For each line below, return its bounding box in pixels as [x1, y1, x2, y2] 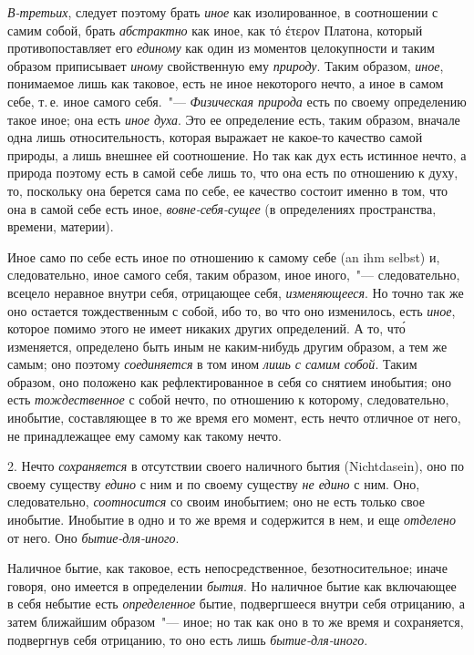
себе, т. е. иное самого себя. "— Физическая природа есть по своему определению [7, 91, 467, 110]
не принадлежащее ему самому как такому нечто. [7, 425, 282, 445]
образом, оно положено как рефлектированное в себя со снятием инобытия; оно [7, 372, 452, 391]
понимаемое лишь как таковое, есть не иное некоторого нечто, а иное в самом [7, 74, 444, 93]
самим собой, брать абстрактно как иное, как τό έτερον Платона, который [7, 20, 423, 39]
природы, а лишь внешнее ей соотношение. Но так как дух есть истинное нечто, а [7, 145, 467, 164]
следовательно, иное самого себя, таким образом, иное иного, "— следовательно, [7, 265, 460, 284]
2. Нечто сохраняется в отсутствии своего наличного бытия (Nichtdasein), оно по [7, 456, 464, 476]
